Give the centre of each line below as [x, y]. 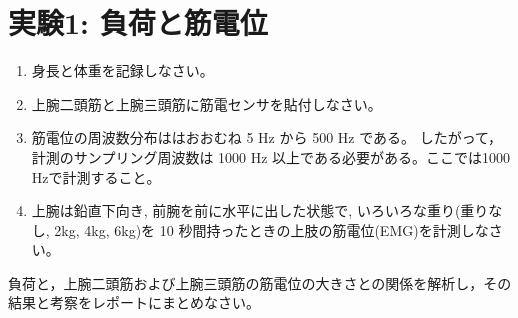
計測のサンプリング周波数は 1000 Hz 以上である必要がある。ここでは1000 [270, 156]
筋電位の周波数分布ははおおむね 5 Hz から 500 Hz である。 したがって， [267, 137]
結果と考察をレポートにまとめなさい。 [134, 302]
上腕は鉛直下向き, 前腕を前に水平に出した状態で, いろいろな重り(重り [260, 210]
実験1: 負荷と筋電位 [138, 22]
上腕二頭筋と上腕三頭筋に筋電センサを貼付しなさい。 [206, 103]
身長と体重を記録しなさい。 [122, 70]
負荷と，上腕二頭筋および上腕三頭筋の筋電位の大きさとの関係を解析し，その [260, 282]
